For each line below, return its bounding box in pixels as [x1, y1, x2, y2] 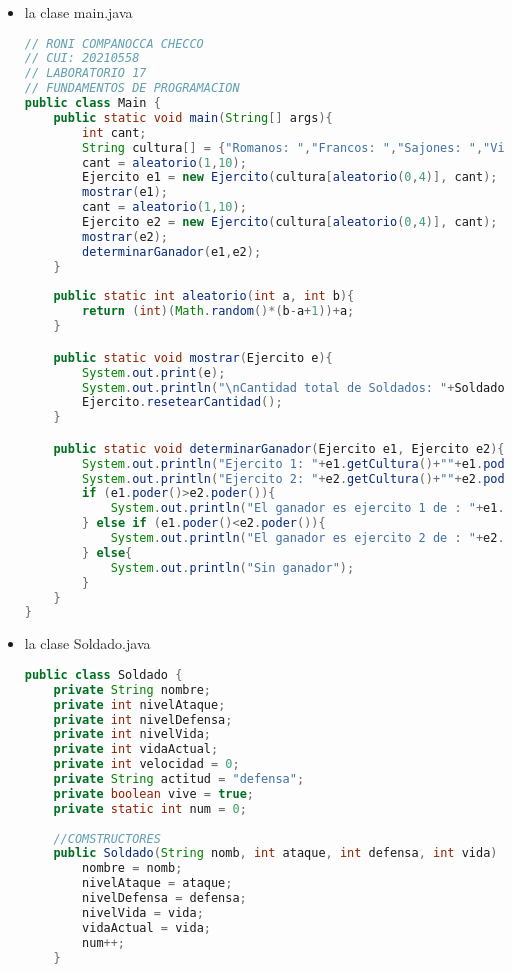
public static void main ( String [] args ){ [53, 110, 333, 125]
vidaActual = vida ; [82, 920, 211, 935]
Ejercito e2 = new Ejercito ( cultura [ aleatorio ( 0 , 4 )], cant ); [82, 215, 498, 230]
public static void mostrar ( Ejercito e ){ [53, 350, 333, 365]
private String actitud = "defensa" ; [53, 772, 305, 786]
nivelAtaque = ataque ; [82, 876, 233, 891]
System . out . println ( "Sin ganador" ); [110, 560, 355, 575]
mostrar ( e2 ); [82, 229, 169, 244]
